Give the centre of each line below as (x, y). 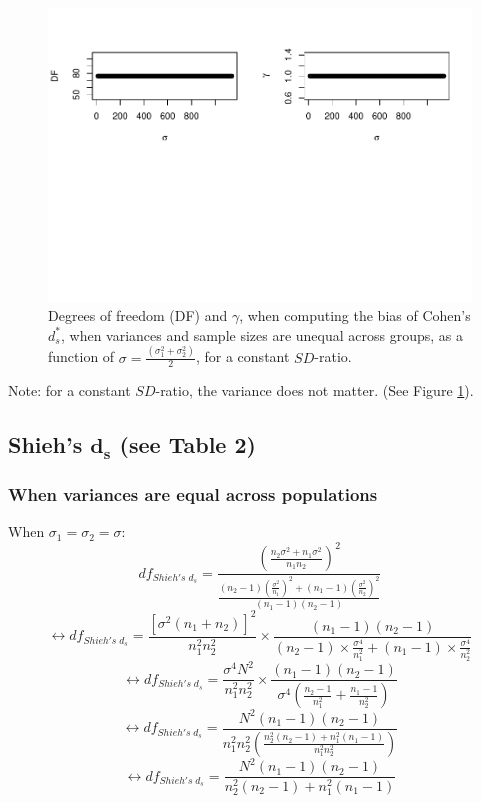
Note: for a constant (69, 390)
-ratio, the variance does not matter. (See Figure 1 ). (314, 390)
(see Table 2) (187, 444)
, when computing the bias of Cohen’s (355, 315)
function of (81, 356)
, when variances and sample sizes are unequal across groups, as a (262, 334)
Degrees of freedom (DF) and (138, 315)
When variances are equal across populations (193, 493)
